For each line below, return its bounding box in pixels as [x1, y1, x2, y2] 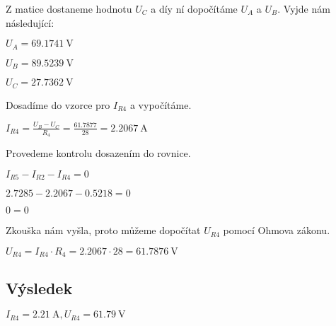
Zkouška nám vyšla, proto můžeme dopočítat [6, 223, 201, 238]
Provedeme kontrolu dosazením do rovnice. [6, 146, 191, 161]
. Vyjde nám [277, 1, 330, 16]
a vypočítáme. [129, 97, 192, 112]
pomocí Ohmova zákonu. [223, 223, 330, 238]
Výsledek [6, 276, 73, 298]
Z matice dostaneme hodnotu [6, 1, 132, 16]
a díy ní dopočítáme [151, 1, 238, 16]
